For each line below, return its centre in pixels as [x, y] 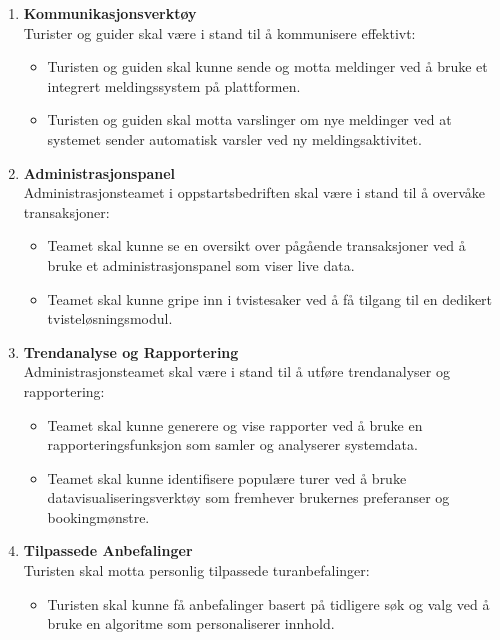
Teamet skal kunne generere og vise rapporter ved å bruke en [235, 424]
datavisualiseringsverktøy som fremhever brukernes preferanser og [248, 497]
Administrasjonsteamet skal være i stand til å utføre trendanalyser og [236, 371]
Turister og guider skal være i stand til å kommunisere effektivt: [219, 32]
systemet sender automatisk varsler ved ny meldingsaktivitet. [234, 138]
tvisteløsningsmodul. [110, 318]
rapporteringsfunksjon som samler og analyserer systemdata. [232, 444]
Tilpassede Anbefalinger [108, 550]
